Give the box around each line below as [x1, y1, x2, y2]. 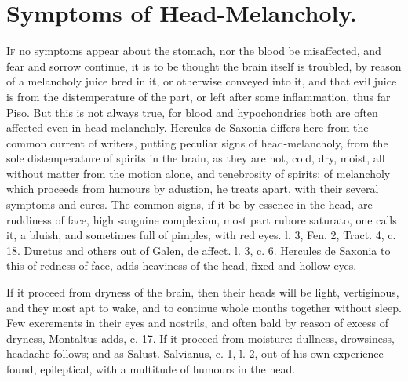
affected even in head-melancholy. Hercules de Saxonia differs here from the [6, 119, 369, 136]
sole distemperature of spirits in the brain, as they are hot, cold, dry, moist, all [6, 150, 385, 166]
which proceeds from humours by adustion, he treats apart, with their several [6, 180, 379, 197]
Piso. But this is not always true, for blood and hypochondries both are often [6, 104, 378, 120]
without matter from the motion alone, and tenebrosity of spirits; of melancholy [6, 165, 391, 181]
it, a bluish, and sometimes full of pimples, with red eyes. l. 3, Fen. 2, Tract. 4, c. [6, 227, 396, 243]
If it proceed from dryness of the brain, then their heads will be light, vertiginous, [6, 284, 399, 300]
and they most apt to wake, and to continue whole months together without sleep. [6, 299, 402, 315]
